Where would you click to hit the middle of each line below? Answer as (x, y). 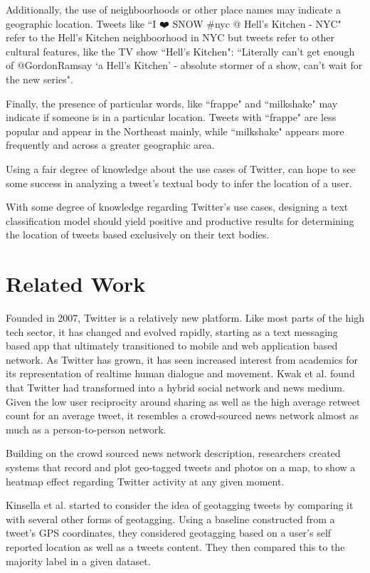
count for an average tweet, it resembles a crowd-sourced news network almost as (183, 415)
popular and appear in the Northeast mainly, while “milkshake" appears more (175, 131)
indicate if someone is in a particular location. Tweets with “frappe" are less (171, 117)
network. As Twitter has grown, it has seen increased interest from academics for (182, 359)
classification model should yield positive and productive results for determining (180, 220)
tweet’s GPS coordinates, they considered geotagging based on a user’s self (169, 533)
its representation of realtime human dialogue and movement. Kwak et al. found (180, 373)
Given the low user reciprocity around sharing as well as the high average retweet (183, 401)
